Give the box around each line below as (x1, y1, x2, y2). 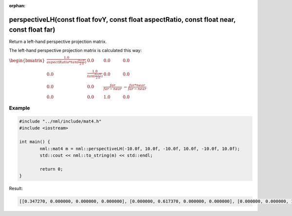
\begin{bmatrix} (9, 57, 45, 63)
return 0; (39, 166, 63, 172)
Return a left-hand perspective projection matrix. (9, 38, 107, 44)
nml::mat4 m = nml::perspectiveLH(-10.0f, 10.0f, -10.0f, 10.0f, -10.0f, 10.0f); (39, 146, 240, 151)
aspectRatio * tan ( (46, 60, 79, 65)
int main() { (19, 139, 51, 144)
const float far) (9, 26, 55, 34)
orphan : (9, 3, 26, 8)
